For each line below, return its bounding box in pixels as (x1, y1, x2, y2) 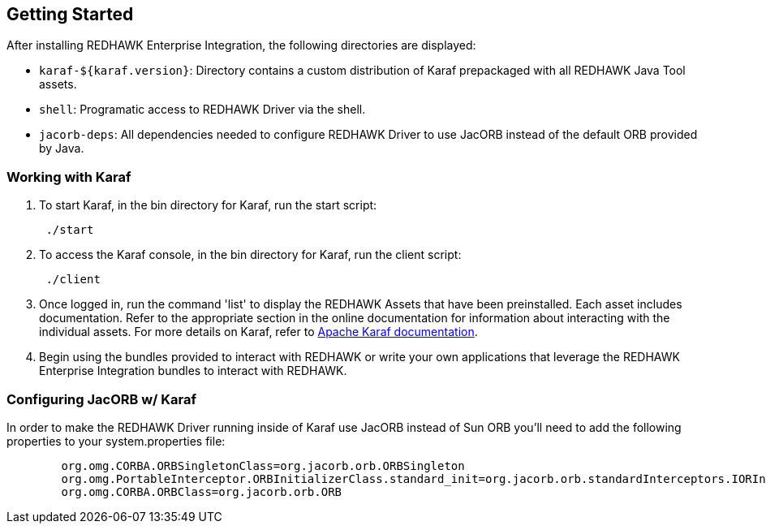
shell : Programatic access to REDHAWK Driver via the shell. (39, 102, 366, 117)
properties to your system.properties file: (6, 433, 226, 448)
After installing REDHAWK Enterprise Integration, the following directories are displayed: (6, 38, 476, 53)
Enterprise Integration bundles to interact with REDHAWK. (39, 364, 347, 378)
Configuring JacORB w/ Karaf (6, 390, 197, 407)
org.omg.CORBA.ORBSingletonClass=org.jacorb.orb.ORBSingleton (61, 459, 465, 472)
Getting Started (6, 4, 134, 24)
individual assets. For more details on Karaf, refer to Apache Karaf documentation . (39, 325, 478, 339)
